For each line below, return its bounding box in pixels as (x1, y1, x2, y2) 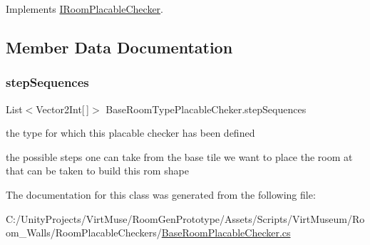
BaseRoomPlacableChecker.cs (161, 225, 291, 240)
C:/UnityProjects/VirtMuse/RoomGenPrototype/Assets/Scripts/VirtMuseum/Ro (6, 211, 365, 226)
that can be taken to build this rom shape (6, 163, 189, 178)
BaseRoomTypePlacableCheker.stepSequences (106, 101, 307, 116)
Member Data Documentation (6, 36, 233, 58)
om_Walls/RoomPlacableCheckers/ (6, 225, 162, 240)
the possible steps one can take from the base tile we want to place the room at (6, 149, 353, 164)
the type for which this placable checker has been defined (6, 125, 255, 140)
